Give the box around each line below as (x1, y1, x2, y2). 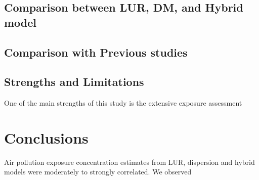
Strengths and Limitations (4, 74, 144, 89)
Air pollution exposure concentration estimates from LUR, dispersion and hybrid (4, 156, 255, 167)
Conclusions (4, 127, 89, 148)
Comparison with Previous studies (4, 44, 188, 60)
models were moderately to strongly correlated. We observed (4, 166, 192, 177)
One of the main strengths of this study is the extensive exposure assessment (4, 98, 242, 108)
